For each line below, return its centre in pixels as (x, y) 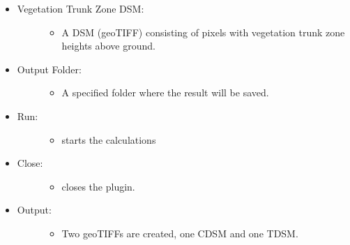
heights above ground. (108, 46)
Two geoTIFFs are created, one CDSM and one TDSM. (180, 233)
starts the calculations (109, 139)
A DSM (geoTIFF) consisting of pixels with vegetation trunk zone (203, 32)
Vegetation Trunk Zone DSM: (81, 8)
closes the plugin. (98, 186)
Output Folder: (49, 69)
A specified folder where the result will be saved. (165, 92)
